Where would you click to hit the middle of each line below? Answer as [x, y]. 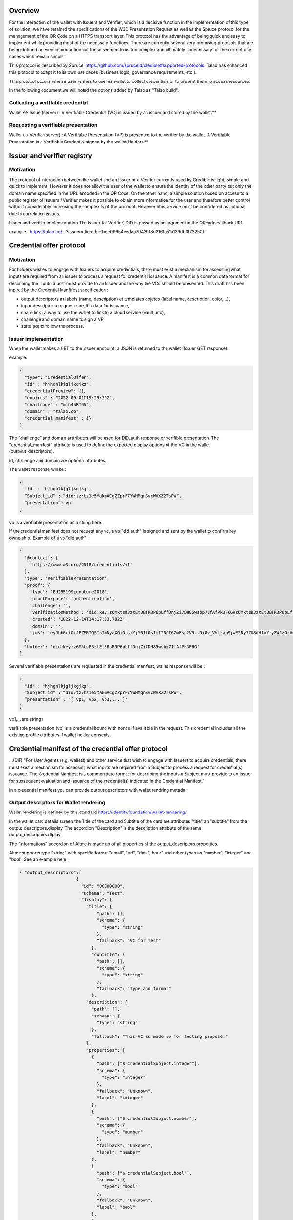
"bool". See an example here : [39, 859]
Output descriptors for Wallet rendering [57, 802]
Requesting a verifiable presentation [53, 125]
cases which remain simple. [37, 57]
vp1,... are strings [26, 719]
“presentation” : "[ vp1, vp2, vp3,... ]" [76, 700]
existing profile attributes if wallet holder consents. [60, 735]
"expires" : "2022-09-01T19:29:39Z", [70, 397]
